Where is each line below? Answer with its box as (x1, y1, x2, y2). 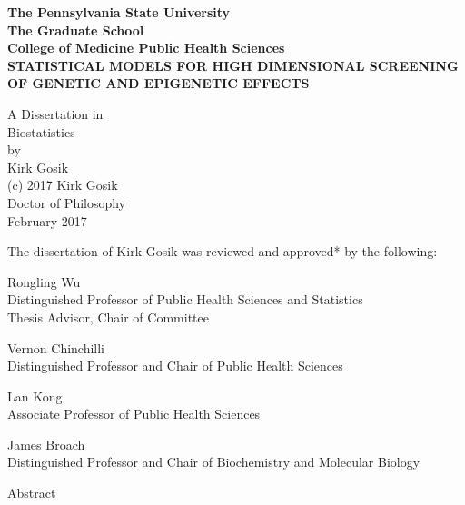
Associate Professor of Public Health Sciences (7, 404, 261, 423)
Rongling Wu (7, 272, 81, 291)
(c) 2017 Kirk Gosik (7, 175, 118, 194)
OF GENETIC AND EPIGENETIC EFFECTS (7, 74, 310, 93)
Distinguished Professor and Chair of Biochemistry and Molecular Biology (7, 452, 420, 471)
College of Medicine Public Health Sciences (7, 38, 285, 57)
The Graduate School (7, 20, 144, 39)
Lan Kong (7, 386, 63, 405)
